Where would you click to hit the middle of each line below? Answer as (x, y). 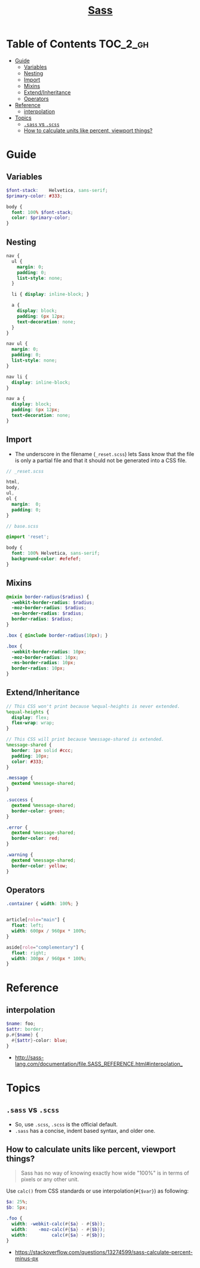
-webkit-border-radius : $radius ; (53, 602)
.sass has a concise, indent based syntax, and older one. (85, 1130)
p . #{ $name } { (22, 1035)
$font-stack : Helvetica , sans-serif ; (57, 190)
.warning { (20, 855)
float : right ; (29, 953)
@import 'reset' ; (28, 537)
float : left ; (28, 925)
